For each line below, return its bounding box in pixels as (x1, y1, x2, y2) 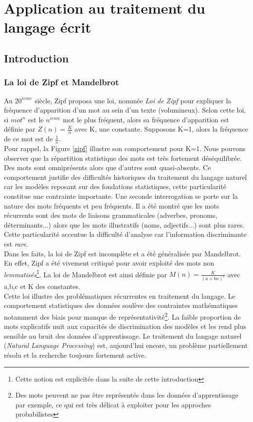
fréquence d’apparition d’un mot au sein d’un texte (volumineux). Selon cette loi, (4, 105, 246, 115)
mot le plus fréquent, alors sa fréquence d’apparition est (63, 114, 229, 124)
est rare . (4, 238, 28, 249)
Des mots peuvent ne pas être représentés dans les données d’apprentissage (15, 390, 238, 400)
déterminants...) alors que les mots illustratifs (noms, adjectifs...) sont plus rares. (4, 219, 245, 230)
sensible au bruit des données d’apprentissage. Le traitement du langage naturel (4, 330, 242, 341)
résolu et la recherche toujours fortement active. (4, 350, 146, 360)
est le (28, 114, 44, 124)
